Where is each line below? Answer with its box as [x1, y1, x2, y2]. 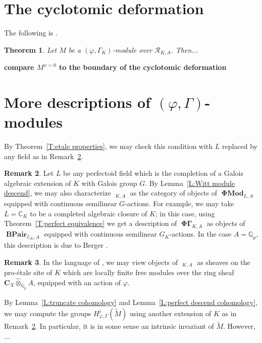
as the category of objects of [130, 187, 218, 198]
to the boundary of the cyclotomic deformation [59, 62, 227, 72]
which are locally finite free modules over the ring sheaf [63, 267, 234, 278]
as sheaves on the [197, 256, 250, 267]
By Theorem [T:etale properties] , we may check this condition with [4, 141, 213, 151]
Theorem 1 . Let [4, 44, 57, 55]
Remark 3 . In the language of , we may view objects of [4, 256, 178, 267]
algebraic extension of [4, 177, 71, 188]
